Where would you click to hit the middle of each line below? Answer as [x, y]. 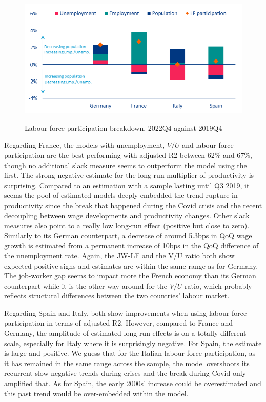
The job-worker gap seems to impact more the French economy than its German [130, 276]
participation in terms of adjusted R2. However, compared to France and [119, 323]
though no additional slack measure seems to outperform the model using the [126, 165]
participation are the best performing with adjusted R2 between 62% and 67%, [128, 155]
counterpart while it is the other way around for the [86, 285]
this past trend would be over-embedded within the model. [96, 393]
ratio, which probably [218, 285]
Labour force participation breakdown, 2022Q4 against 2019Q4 [124, 127]
